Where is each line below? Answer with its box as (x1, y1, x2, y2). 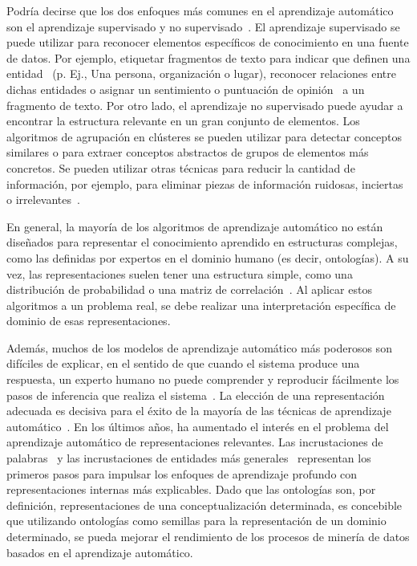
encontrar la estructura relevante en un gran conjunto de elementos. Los (6, 112, 360, 129)
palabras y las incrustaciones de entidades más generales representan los (6, 450, 371, 466)
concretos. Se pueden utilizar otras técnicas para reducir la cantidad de (6, 159, 355, 176)
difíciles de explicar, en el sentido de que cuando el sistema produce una (6, 355, 360, 372)
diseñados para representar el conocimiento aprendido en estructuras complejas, (6, 234, 398, 250)
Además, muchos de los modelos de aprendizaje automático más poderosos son (6, 339, 392, 356)
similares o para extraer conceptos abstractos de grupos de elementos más (6, 144, 369, 161)
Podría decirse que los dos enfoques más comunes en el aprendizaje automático (6, 2, 394, 18)
